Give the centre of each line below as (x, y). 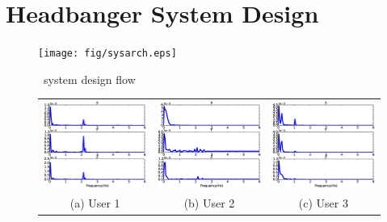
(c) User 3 (323, 203)
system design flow (89, 79)
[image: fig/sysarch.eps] (107, 54)
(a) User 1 (95, 203)
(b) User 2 (209, 203)
